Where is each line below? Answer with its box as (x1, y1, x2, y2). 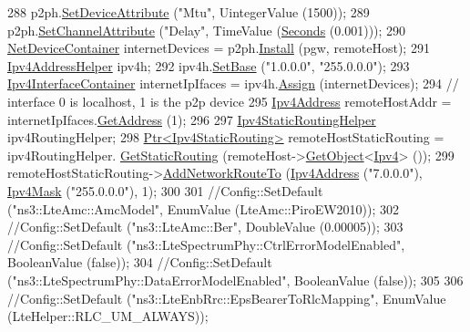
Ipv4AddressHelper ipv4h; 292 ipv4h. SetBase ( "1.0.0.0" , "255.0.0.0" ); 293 (7, 56, 410, 75)
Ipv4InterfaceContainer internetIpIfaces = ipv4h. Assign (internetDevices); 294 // (7, 74, 459, 93)
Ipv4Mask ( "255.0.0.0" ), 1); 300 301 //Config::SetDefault (7, 181, 323, 200)
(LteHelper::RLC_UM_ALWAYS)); (7, 306, 209, 326)
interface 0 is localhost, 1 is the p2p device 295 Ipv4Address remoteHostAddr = (7, 91, 452, 110)
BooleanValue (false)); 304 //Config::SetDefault (7, 253, 272, 272)
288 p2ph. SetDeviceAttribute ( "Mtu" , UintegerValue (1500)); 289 (7, 3, 370, 21)
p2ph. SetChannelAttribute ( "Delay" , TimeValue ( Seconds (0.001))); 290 (7, 20, 406, 39)
